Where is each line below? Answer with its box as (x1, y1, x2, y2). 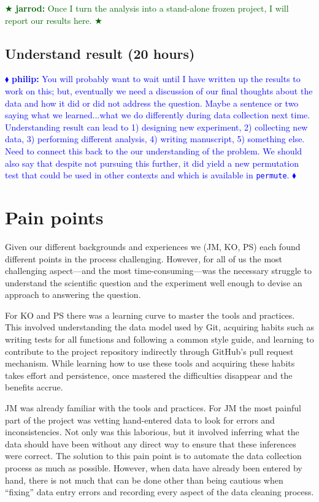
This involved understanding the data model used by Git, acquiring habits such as (5, 321, 314, 333)
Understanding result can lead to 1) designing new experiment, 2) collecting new (5, 120, 308, 133)
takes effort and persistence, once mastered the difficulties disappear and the (5, 368, 293, 381)
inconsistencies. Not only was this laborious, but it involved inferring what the (5, 425, 299, 438)
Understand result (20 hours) (5, 44, 195, 63)
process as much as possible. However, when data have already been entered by (5, 462, 302, 474)
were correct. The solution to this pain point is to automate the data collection (5, 449, 302, 462)
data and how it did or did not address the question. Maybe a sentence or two (5, 96, 299, 109)
